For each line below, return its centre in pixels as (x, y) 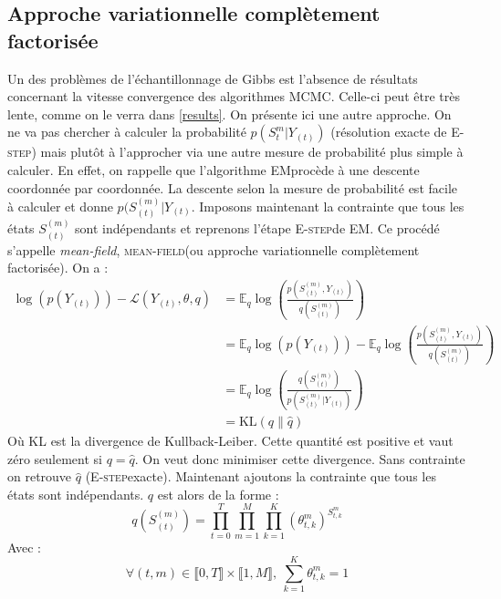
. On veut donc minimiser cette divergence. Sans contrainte (300, 458)
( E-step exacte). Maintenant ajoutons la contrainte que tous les (261, 476)
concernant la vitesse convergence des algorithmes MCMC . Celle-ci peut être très (234, 96)
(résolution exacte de (389, 132)
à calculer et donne (60, 206)
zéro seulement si (55, 458)
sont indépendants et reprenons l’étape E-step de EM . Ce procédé (257, 228)
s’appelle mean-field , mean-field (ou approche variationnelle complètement (214, 249)
